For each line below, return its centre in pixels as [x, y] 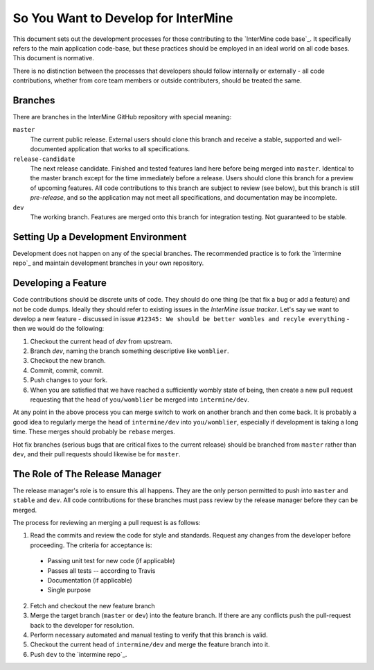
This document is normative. [54, 58]
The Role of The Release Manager [87, 474]
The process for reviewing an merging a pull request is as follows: [107, 523]
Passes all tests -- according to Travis [101, 570]
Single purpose [69, 590]
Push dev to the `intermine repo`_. [79, 654]
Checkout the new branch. [68, 361]
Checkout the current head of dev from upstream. [101, 341]
